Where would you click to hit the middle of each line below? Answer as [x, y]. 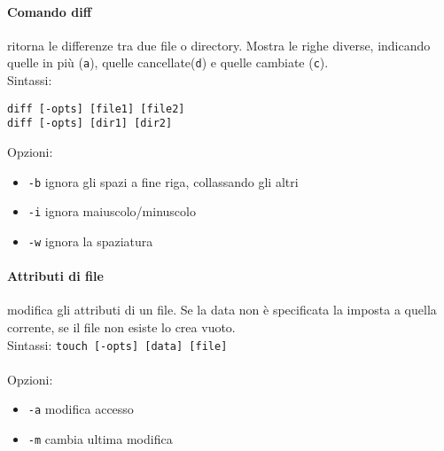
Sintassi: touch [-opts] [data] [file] [117, 344]
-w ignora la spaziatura [90, 241]
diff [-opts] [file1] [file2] [96, 109]
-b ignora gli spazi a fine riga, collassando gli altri [163, 181]
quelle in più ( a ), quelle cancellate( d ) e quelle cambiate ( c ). [168, 62]
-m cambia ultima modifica [100, 439]
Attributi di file [55, 276]
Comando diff [50, 11]
